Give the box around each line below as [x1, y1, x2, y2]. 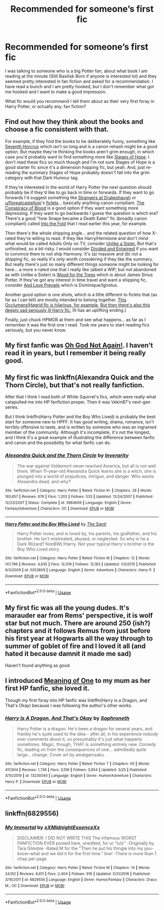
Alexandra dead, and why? [17, 479, 71, 485]
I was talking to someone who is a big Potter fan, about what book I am [5, 68, 148, 74]
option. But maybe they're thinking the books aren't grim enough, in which [5, 148, 155, 155]
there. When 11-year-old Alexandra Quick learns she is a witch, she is [17, 468, 156, 474]
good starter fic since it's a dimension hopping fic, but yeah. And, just [5, 164, 145, 170]
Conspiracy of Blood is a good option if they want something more [5, 205, 139, 211]
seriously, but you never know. [5, 327, 67, 333]
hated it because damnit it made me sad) [5, 650, 132, 658]
